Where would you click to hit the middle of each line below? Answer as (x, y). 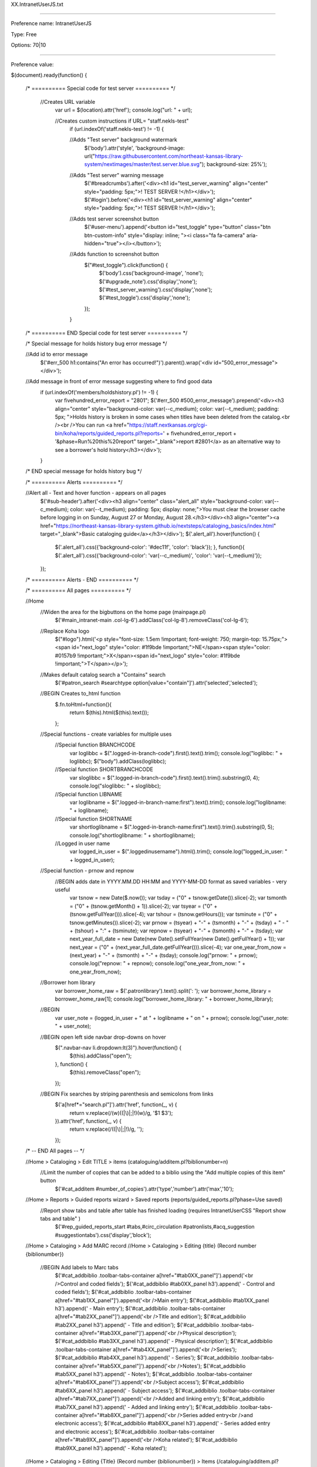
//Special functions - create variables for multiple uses (106, 734)
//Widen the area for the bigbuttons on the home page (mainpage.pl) (123, 612)
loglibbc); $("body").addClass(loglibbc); (118, 761)
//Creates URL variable (68, 102)
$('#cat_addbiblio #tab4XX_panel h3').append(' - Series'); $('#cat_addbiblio (147, 1358)
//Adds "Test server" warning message (117, 175)
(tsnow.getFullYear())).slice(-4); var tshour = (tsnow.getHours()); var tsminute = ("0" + (173, 914)
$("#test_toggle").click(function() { (126, 265)
